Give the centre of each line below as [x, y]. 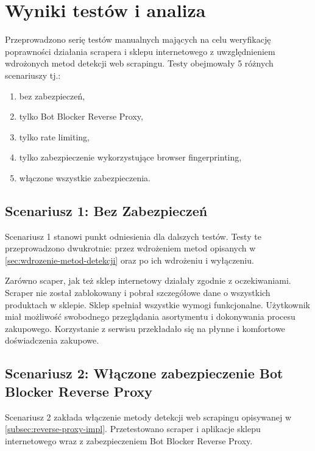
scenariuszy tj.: [33, 75]
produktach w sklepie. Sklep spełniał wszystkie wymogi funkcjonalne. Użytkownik [157, 304]
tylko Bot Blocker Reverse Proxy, [81, 116]
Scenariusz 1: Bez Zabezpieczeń [106, 210]
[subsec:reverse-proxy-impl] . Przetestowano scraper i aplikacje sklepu [133, 429]
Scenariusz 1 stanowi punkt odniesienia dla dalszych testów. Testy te [133, 236]
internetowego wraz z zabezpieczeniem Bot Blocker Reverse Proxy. [129, 440]
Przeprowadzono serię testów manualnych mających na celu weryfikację [138, 39]
